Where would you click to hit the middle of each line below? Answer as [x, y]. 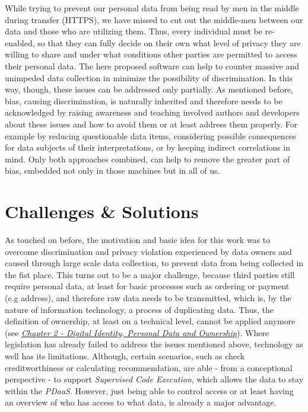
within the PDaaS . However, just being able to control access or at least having [149, 390]
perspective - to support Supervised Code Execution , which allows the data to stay [154, 379]
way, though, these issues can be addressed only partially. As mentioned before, [149, 89]
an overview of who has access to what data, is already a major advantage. [141, 402]
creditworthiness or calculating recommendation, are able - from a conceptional [149, 367]
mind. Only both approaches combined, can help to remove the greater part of [147, 159]
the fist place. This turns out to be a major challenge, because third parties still [150, 274]
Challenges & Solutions [102, 211]
